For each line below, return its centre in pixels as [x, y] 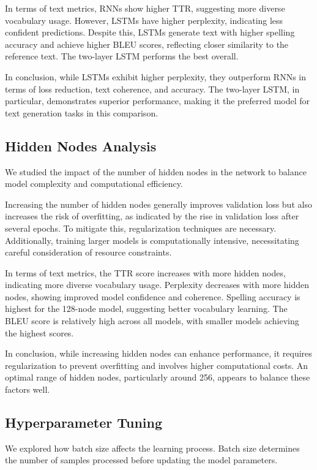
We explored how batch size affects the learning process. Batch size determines [152, 448]
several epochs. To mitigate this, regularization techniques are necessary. [141, 228]
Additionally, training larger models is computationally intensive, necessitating [152, 240]
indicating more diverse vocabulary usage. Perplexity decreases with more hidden [157, 285]
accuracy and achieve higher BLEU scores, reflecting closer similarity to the [147, 44]
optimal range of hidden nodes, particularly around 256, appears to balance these [158, 377]
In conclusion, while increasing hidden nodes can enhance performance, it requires [158, 353]
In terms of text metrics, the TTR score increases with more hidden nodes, [145, 272]
